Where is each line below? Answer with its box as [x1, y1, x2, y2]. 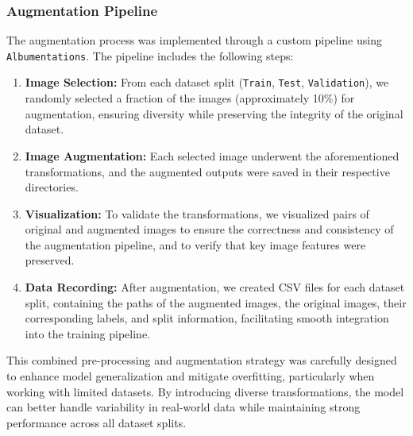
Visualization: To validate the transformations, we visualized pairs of [25, 205, 369, 222]
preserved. [25, 252, 75, 268]
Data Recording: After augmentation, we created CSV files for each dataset [25, 279, 405, 295]
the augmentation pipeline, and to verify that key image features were [25, 236, 366, 253]
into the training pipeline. [25, 325, 150, 341]
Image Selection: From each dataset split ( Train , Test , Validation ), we [25, 74, 389, 91]
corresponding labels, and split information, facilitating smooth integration [25, 310, 389, 326]
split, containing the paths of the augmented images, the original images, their [25, 294, 407, 311]
